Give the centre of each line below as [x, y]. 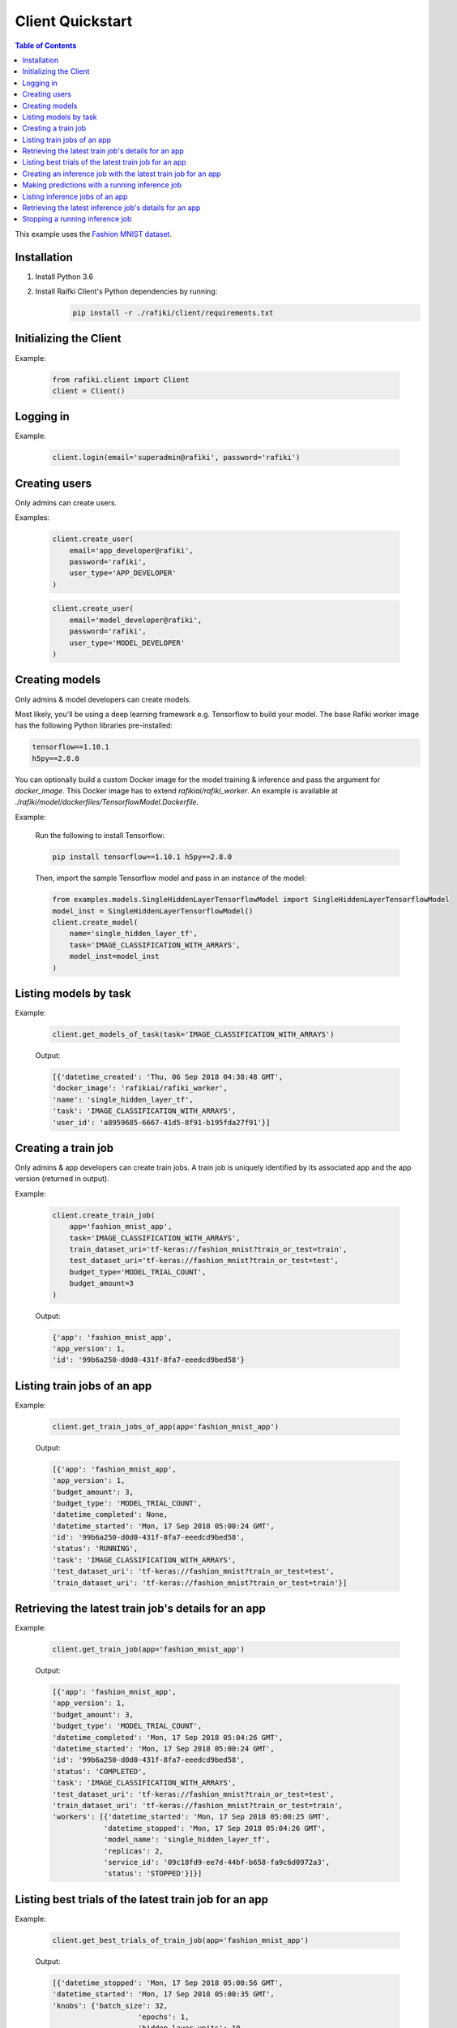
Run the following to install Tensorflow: [100, 836]
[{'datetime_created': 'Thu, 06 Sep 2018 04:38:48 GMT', [168, 1076]
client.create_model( [95, 922]
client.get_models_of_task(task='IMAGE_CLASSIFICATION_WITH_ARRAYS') [193, 1034]
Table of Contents [46, 45]
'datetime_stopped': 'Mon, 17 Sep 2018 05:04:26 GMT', [215, 1828]
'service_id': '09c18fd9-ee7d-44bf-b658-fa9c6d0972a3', [217, 1862]
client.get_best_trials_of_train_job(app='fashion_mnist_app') [181, 1940]
